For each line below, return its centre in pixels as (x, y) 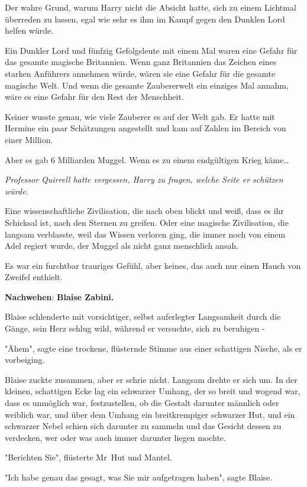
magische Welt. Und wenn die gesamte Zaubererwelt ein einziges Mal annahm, (147, 85)
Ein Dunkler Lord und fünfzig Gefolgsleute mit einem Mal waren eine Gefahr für (151, 50)
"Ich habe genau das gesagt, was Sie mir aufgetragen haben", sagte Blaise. (139, 477)
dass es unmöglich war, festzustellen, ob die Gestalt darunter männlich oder (142, 403)
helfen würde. (29, 30)
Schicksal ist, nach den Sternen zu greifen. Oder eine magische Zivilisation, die (147, 222)
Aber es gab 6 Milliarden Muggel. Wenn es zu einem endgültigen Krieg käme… (147, 159)
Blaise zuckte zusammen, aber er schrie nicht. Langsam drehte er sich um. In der (151, 379)
